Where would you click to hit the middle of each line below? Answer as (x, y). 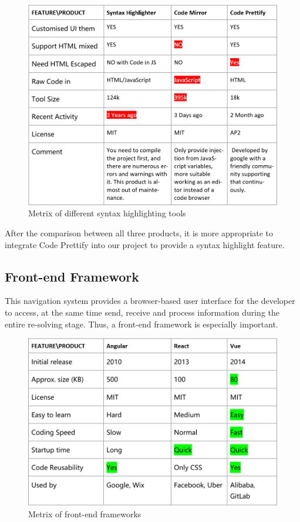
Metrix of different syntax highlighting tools (107, 213)
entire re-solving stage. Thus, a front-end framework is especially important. (141, 324)
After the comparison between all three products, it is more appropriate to (139, 233)
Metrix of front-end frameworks (85, 513)
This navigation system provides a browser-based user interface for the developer (150, 301)
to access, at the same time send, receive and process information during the (142, 312)
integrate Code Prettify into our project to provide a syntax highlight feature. (145, 244)
